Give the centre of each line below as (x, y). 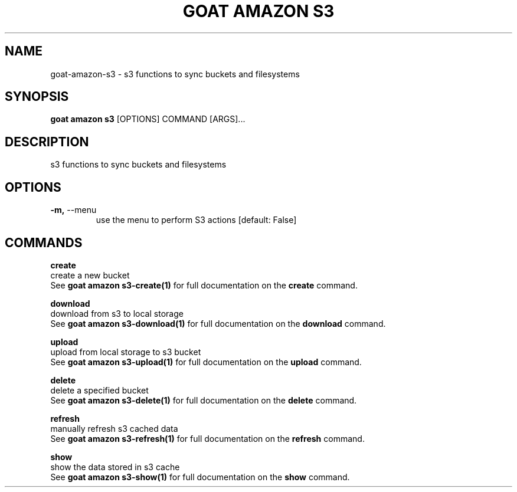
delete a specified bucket (99, 390)
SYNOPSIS (37, 97)
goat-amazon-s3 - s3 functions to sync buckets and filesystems (175, 74)
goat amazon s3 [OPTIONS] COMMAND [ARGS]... (148, 119)
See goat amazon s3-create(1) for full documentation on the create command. (204, 285)
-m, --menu (73, 210)
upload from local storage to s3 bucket (126, 352)
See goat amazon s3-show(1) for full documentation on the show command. (200, 477)
